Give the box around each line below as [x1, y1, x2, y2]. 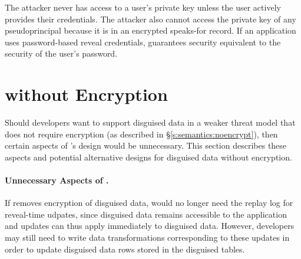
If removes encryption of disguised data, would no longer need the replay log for [5, 196, 293, 209]
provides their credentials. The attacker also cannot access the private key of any [5, 12, 296, 25]
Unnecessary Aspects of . [5, 174, 109, 186]
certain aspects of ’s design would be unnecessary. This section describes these [5, 139, 287, 152]
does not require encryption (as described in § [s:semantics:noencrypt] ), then [5, 127, 278, 140]
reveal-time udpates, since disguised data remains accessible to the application [5, 208, 287, 220]
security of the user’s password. [5, 47, 118, 60]
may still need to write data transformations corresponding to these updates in [5, 231, 290, 244]
